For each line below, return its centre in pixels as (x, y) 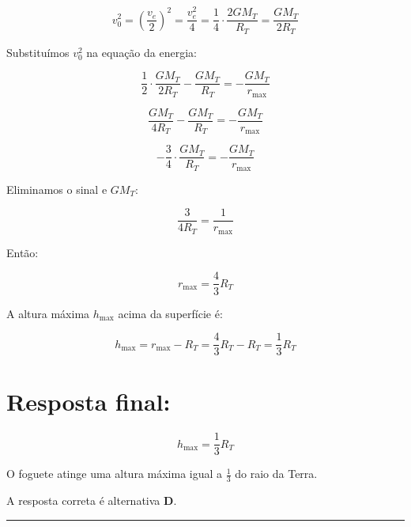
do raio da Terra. (276, 474)
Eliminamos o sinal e (57, 189)
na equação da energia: (141, 52)
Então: (23, 252)
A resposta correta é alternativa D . (92, 500)
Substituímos (38, 52)
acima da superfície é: (170, 313)
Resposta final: (89, 402)
